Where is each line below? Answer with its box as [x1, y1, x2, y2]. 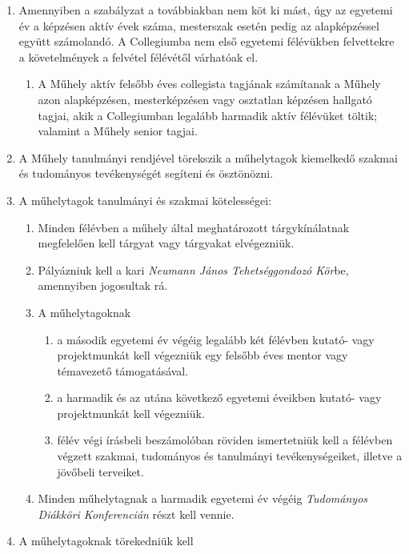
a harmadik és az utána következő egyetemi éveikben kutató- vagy [57, 389, 382, 406]
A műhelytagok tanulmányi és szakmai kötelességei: [18, 191, 272, 208]
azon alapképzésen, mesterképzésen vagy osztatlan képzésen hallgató [38, 90, 372, 107]
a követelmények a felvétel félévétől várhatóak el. [18, 48, 259, 65]
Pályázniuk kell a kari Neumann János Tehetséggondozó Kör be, [38, 261, 349, 278]
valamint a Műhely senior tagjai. [38, 122, 198, 139]
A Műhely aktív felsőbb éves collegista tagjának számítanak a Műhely [38, 75, 381, 92]
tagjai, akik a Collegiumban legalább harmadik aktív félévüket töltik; [38, 106, 378, 123]
